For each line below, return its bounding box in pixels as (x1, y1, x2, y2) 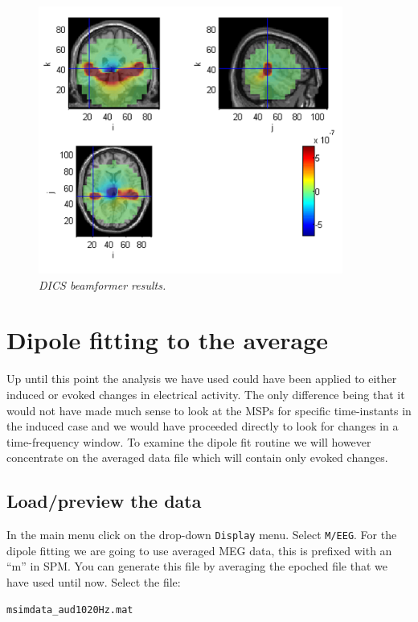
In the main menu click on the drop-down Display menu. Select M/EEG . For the (6, 526, 397, 543)
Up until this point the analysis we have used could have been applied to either (6, 370, 397, 387)
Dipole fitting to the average (6, 323, 329, 356)
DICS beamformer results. (39, 276, 166, 293)
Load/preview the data (6, 488, 202, 513)
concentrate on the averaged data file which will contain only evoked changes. (6, 449, 388, 466)
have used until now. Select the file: (6, 574, 181, 591)
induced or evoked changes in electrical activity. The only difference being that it (6, 386, 405, 402)
